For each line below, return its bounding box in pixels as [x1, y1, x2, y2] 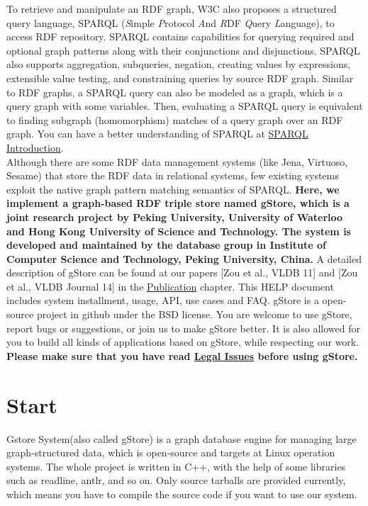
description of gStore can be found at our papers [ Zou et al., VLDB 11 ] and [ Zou [6, 265, 358, 280]
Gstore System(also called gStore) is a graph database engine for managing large [6, 431, 357, 446]
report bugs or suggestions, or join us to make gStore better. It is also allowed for [6, 320, 360, 335]
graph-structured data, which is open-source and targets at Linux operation [6, 445, 335, 460]
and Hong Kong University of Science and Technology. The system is [6, 223, 351, 238]
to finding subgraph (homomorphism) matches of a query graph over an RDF [6, 112, 343, 127]
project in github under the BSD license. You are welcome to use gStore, [36, 307, 352, 322]
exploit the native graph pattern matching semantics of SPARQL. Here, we [6, 181, 340, 196]
